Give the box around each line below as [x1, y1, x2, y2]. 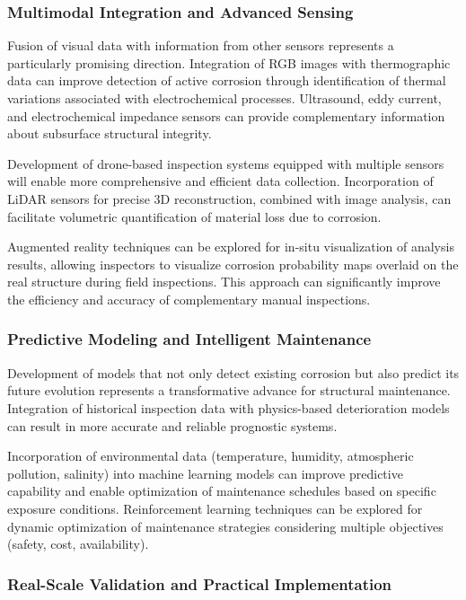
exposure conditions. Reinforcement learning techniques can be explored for [7, 499, 423, 517]
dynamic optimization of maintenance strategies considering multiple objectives [7, 516, 444, 535]
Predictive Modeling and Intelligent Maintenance [7, 328, 372, 350]
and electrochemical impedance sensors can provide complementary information [7, 106, 445, 125]
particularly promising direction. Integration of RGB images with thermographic [7, 53, 451, 72]
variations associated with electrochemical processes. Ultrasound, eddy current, [7, 89, 442, 107]
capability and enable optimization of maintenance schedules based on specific [7, 481, 436, 500]
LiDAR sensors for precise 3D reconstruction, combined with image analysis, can [7, 189, 452, 207]
